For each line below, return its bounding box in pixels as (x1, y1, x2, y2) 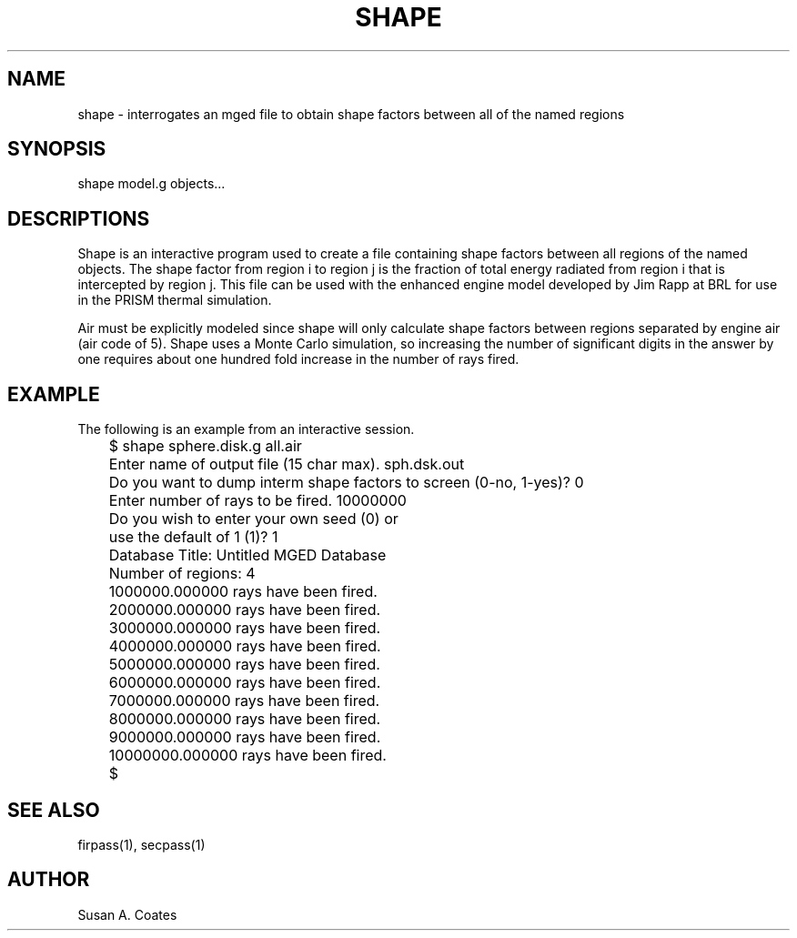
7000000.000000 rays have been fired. (108, 691, 380, 711)
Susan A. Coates (77, 906, 177, 923)
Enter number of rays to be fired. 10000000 (108, 491, 407, 510)
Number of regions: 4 (108, 564, 256, 583)
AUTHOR (7, 868, 90, 892)
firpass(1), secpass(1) (77, 836, 206, 852)
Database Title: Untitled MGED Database (108, 546, 387, 565)
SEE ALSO (7, 798, 100, 822)
